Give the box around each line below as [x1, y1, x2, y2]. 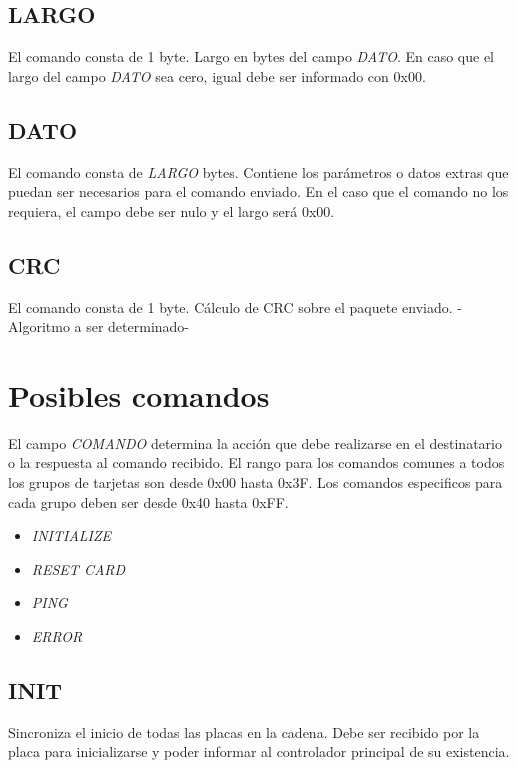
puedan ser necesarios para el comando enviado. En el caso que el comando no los [8, 181, 509, 202]
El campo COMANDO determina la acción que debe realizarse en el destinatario [8, 432, 502, 453]
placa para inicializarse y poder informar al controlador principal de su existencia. [8, 741, 510, 762]
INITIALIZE [31, 525, 112, 546]
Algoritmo [8, 316, 70, 337]
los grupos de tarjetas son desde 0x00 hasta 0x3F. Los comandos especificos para [8, 472, 503, 493]
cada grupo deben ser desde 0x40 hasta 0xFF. [8, 491, 289, 512]
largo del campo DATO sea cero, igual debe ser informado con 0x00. [8, 65, 426, 86]
